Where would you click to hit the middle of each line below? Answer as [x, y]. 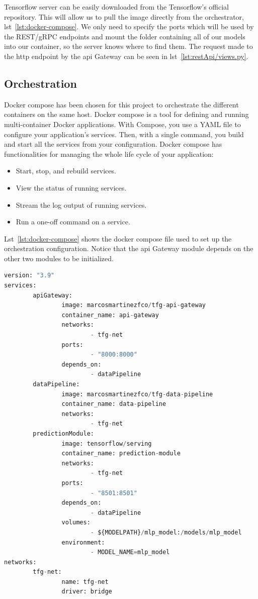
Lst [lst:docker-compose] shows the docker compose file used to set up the [118, 238]
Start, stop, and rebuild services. [66, 171]
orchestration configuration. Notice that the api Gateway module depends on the [129, 248]
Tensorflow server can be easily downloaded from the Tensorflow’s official [116, 7]
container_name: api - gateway [110, 315]
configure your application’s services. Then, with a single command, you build [124, 134]
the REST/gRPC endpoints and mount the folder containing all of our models [125, 36]
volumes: [76, 523]
